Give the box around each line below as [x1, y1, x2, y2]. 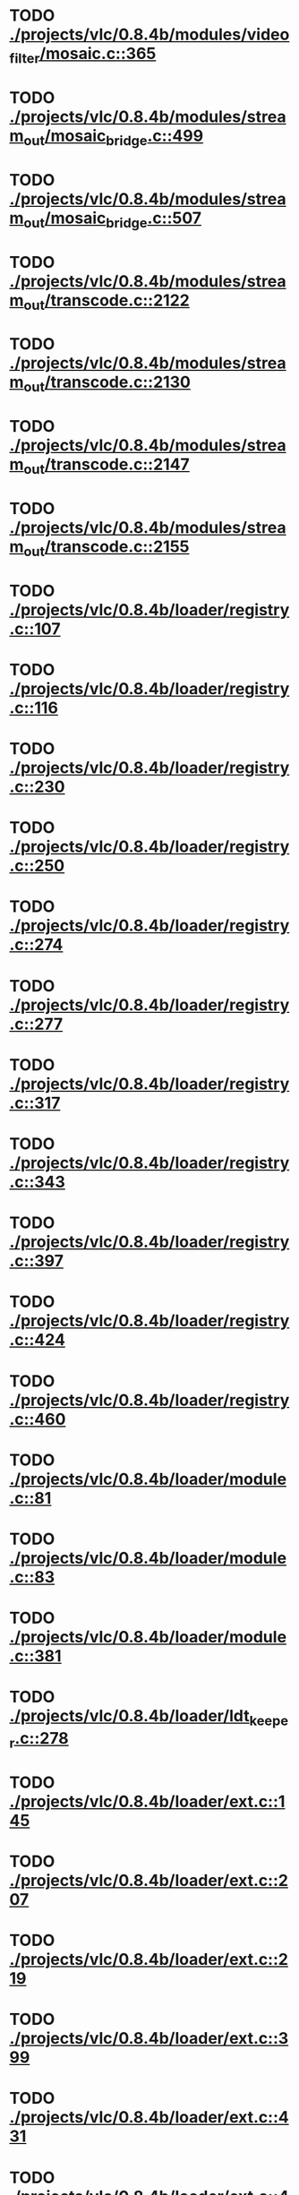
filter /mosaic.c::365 [9, 44, 157, 67]
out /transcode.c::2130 [23, 373, 191, 395]
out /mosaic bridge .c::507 [23, 208, 202, 231]
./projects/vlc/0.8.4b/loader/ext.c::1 [9, 1791, 286, 1812]
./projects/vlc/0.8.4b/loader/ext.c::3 [9, 2028, 289, 2049]
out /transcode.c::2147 [23, 454, 190, 477]
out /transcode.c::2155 [23, 536, 190, 560]
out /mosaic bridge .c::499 [23, 125, 204, 149]
